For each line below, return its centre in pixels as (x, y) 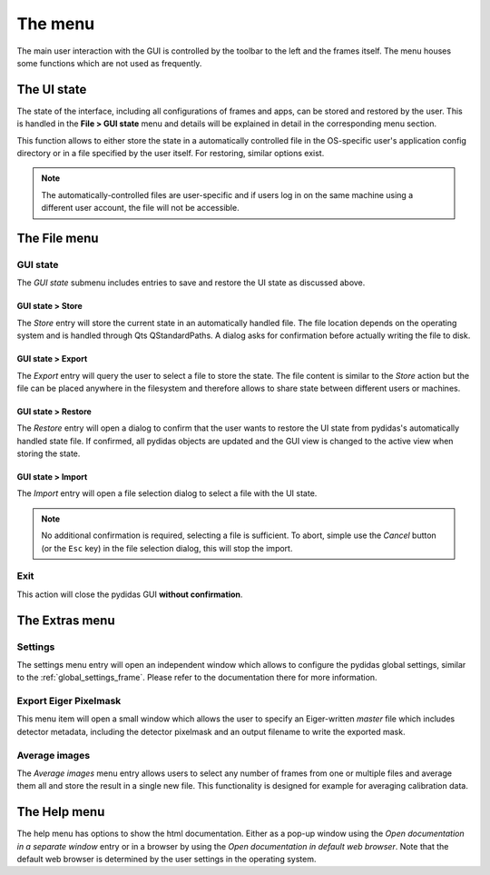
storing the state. (49, 453)
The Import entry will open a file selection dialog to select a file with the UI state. (167, 493)
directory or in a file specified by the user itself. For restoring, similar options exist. (171, 154)
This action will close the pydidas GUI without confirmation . (130, 594)
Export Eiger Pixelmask (69, 701)
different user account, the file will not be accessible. (140, 208)
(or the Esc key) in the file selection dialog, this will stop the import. (167, 548)
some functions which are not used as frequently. (109, 63)
